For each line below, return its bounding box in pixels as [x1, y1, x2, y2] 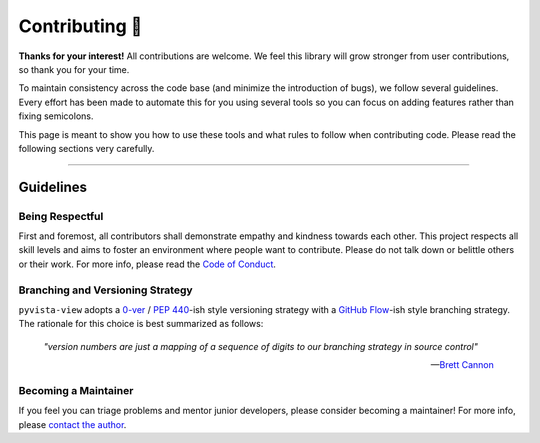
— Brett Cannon [430, 359, 494, 371]
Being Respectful [18, 209, 104, 223]
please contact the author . [18, 418, 127, 430]
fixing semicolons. [18, 110, 94, 122]
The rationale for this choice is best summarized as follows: [18, 318, 264, 330]
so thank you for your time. [18, 63, 130, 75]
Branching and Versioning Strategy [18, 283, 194, 297]
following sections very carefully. [18, 142, 155, 154]
